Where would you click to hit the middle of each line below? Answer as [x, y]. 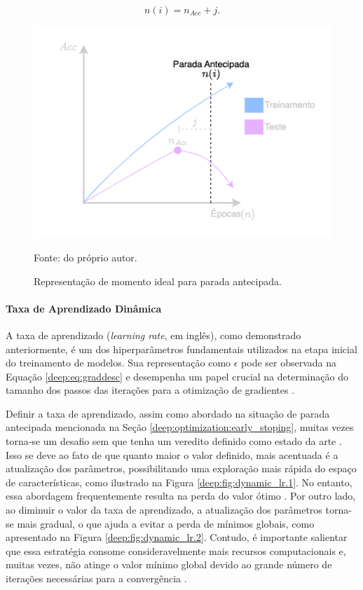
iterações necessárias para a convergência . [96, 578]
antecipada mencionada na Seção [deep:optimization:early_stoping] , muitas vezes [180, 427]
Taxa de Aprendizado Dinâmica [84, 308]
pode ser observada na [289, 363]
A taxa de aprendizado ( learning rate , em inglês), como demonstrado [153, 335]
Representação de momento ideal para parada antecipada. [158, 281]
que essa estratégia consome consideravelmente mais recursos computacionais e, [176, 550]
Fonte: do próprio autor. [85, 257]
